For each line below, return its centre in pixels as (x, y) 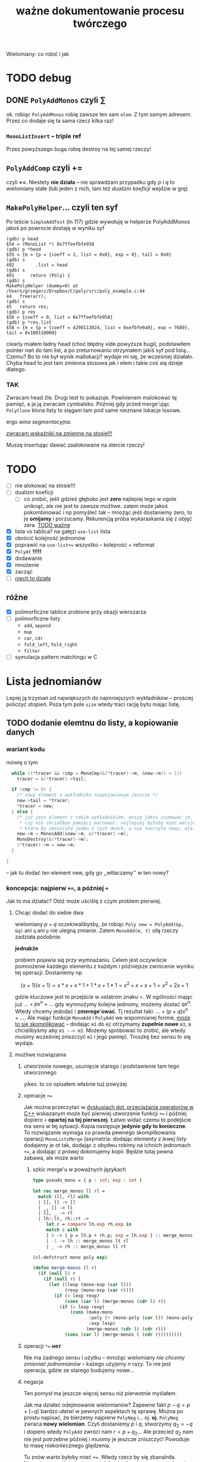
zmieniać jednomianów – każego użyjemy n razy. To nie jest (97, 1364)
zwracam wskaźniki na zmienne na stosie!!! (59, 433)
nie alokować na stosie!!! (45, 486)
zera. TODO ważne (47, 525)
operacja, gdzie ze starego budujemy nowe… (79, 1370)
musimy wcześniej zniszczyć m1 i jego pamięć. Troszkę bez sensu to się (103, 1037)
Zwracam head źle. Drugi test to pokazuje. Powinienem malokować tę (92, 398)
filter (32, 651)
